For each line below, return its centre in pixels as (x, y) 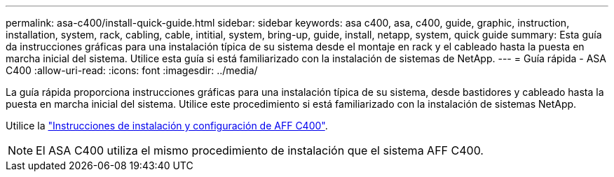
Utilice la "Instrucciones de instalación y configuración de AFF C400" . (167, 126)
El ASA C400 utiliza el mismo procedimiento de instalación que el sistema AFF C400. (260, 150)
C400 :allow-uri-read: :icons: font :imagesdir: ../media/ (132, 70)
